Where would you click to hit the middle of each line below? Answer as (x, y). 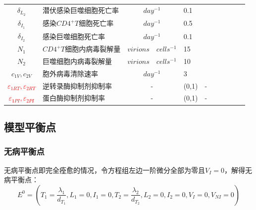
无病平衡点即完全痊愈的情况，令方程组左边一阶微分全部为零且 (104, 170)
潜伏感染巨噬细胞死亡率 (81, 10)
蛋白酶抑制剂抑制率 (74, 98)
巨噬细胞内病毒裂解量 (77, 61)
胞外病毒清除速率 (71, 73)
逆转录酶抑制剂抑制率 (77, 85)
